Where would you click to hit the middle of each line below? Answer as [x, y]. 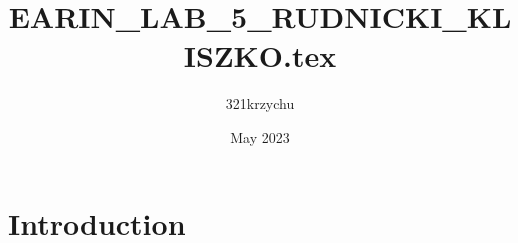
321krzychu [260, 103]
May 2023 [260, 136]
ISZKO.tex [260, 55]
